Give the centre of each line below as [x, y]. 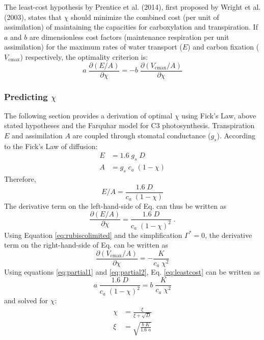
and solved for [26, 300]
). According [236, 136]
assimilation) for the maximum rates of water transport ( [93, 47]
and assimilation [37, 136]
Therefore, [20, 179]
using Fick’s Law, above [219, 115]
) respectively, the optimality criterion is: [84, 56]
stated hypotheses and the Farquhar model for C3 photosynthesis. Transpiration [129, 125]
